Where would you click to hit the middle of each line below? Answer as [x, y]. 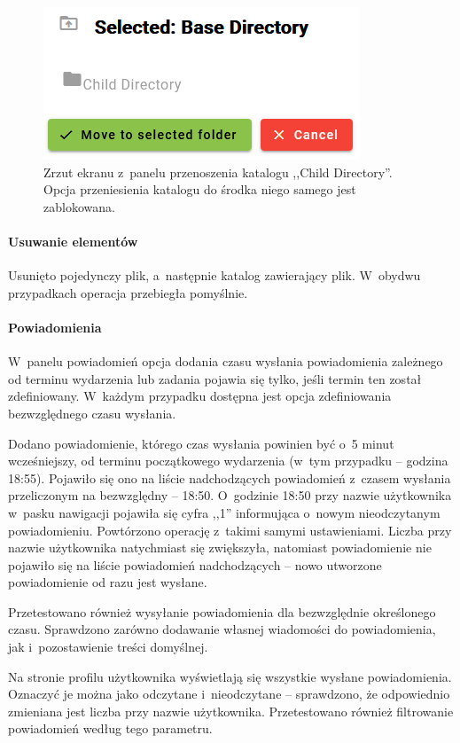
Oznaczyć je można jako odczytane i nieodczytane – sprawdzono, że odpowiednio [229, 694]
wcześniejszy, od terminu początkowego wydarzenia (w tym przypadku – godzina [228, 461]
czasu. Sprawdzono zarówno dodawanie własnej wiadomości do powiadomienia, [222, 629]
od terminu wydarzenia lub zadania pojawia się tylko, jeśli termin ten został [215, 378]
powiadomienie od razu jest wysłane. [108, 582]
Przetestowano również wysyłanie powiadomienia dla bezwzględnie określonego [222, 611]
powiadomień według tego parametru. [110, 728]
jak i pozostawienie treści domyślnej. [108, 647]
